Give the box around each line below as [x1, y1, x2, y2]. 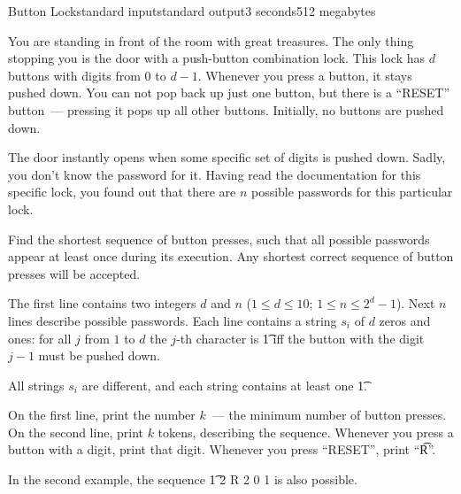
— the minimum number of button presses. [211, 405, 447, 424]
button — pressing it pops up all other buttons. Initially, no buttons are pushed [8, 100, 444, 119]
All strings [8, 375, 65, 394]
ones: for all [8, 328, 72, 347]
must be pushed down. [38, 346, 161, 365]
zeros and [379, 311, 431, 329]
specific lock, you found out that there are [8, 182, 236, 201]
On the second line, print [8, 422, 143, 441]
